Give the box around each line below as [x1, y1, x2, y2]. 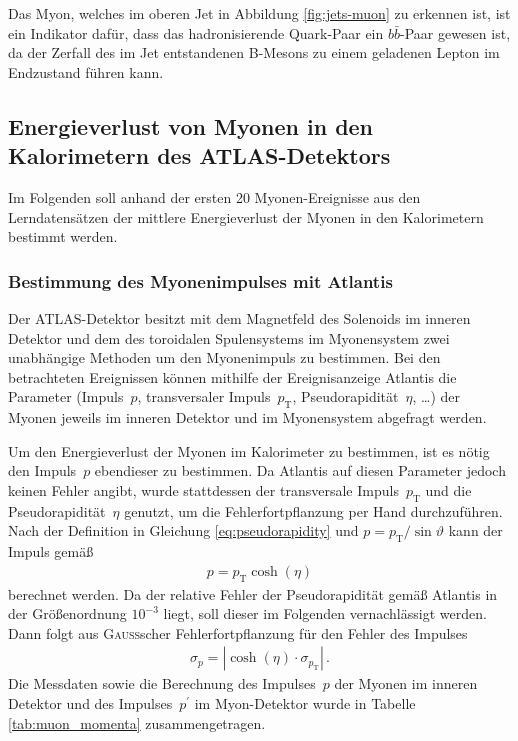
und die [425, 479, 472, 500]
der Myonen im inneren [334, 673, 478, 694]
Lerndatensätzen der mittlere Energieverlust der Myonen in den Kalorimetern [8, 206, 484, 227]
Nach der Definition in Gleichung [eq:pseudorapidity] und [8, 520, 359, 541]
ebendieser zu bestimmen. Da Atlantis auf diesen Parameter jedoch [94, 460, 506, 481]
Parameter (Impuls [8, 386, 124, 407]
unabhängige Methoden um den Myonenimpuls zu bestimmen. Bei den [8, 347, 441, 368]
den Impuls [8, 460, 77, 481]
